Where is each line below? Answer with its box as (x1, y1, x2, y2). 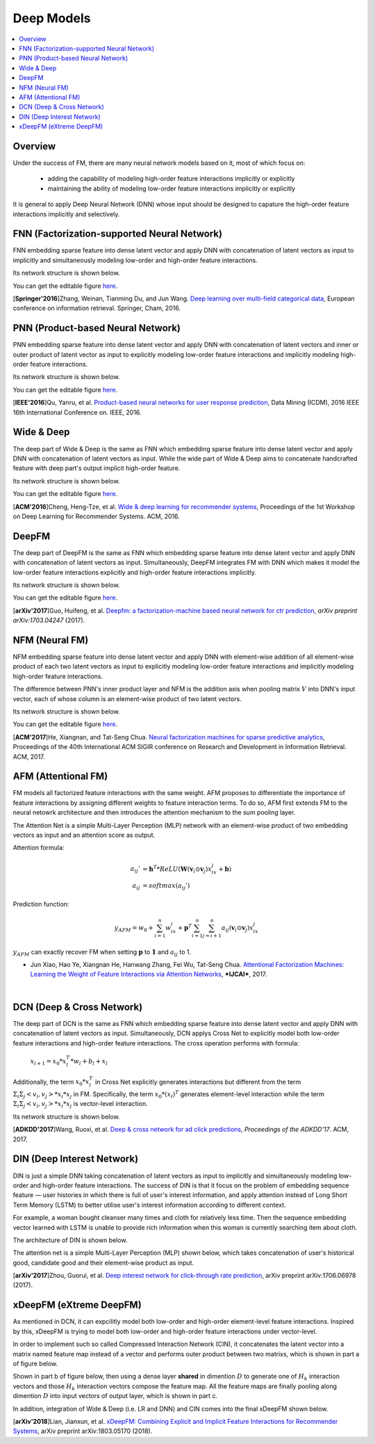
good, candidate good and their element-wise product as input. (12, 1258, 194, 1267)
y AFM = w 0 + (114, 924, 154, 933)
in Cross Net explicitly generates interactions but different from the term (94, 1077, 301, 1086)
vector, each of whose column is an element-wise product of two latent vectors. (12, 694, 242, 703)
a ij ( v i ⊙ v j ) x (221, 924, 253, 933)
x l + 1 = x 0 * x (30, 1057, 67, 1067)
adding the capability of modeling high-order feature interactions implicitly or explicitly (47, 175, 295, 183)
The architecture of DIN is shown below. (12, 1235, 128, 1244)
